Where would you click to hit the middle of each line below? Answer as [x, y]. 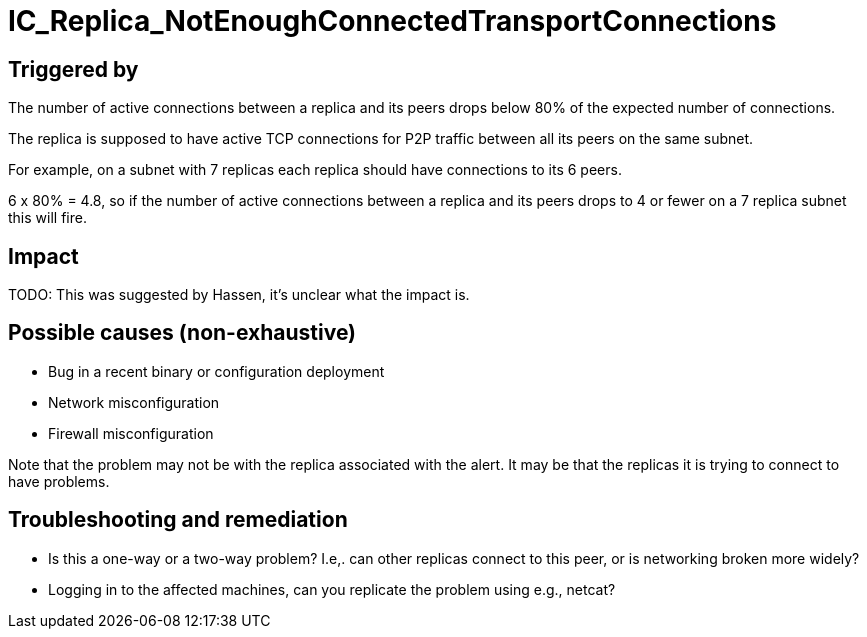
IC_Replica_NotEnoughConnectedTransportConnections [392, 21]
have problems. [59, 481]
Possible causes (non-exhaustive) [182, 333]
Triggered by [73, 69]
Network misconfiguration [134, 402]
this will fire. [47, 218]
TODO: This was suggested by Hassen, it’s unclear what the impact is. [239, 295]
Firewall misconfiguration [131, 433]
